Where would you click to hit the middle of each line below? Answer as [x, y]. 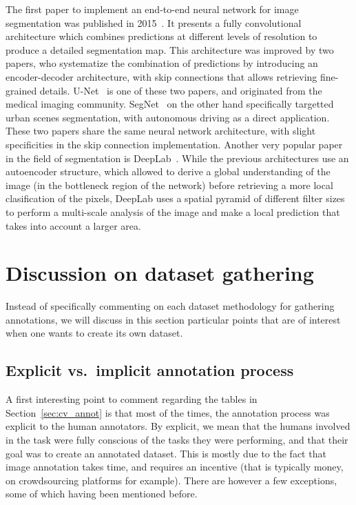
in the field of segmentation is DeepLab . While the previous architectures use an [177, 158]
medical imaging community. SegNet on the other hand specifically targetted [170, 104]
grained [21, 90]
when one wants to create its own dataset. [94, 333]
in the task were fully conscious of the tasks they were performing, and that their [177, 439]
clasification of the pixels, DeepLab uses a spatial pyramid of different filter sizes [175, 198]
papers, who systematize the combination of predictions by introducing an [162, 63]
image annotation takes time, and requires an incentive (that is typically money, [175, 467]
